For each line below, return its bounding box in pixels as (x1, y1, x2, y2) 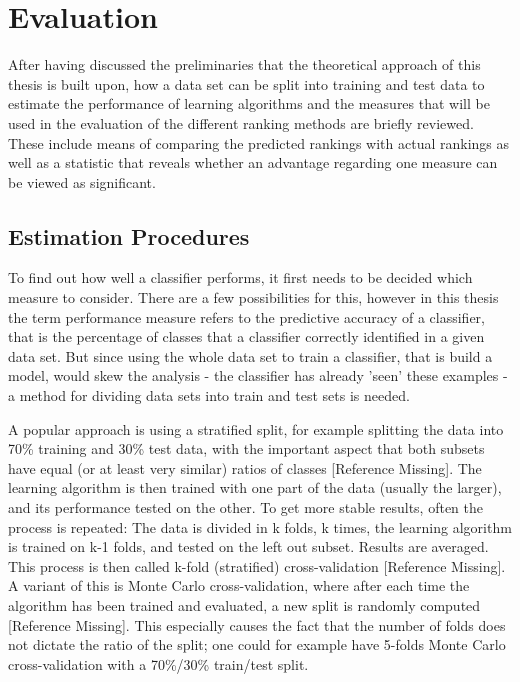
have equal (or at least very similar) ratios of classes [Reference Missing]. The (8, 457, 482, 478)
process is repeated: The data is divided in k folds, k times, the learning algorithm (8, 516, 512, 537)
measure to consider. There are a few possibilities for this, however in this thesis (8, 287, 499, 308)
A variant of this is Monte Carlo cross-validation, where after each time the (8, 575, 470, 596)
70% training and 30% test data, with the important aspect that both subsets (8, 438, 485, 459)
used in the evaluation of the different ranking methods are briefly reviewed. (8, 112, 474, 133)
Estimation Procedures (8, 220, 250, 251)
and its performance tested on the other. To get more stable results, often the (8, 497, 483, 518)
